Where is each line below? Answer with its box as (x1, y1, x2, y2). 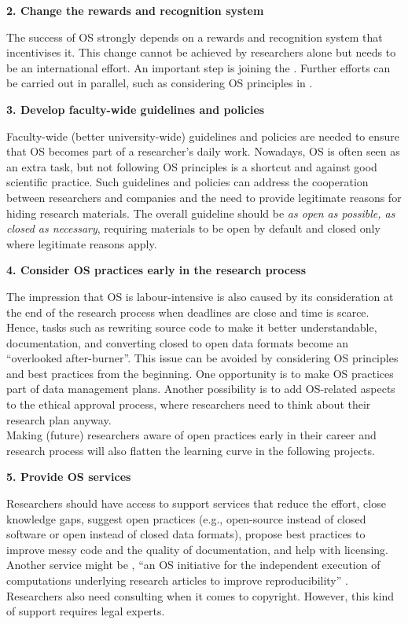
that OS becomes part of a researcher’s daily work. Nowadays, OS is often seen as (6, 143, 400, 160)
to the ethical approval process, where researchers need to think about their (6, 396, 371, 413)
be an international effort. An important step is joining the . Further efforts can (6, 59, 391, 75)
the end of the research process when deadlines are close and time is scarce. (6, 303, 369, 320)
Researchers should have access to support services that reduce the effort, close (6, 495, 386, 512)
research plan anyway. (6, 411, 112, 428)
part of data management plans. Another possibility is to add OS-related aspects (6, 380, 395, 397)
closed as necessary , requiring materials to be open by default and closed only (6, 220, 380, 237)
